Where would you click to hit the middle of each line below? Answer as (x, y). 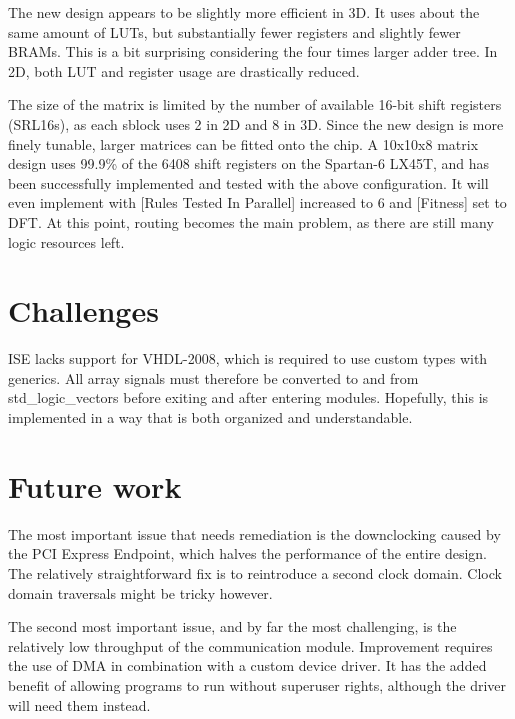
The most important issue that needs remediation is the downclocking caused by (254, 533)
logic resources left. (66, 241)
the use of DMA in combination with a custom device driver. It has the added (247, 665)
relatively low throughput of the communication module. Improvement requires (250, 645)
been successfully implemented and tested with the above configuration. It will (248, 182)
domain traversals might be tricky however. (140, 592)
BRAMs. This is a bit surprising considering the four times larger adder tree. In (253, 51)
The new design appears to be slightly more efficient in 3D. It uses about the (244, 12)
